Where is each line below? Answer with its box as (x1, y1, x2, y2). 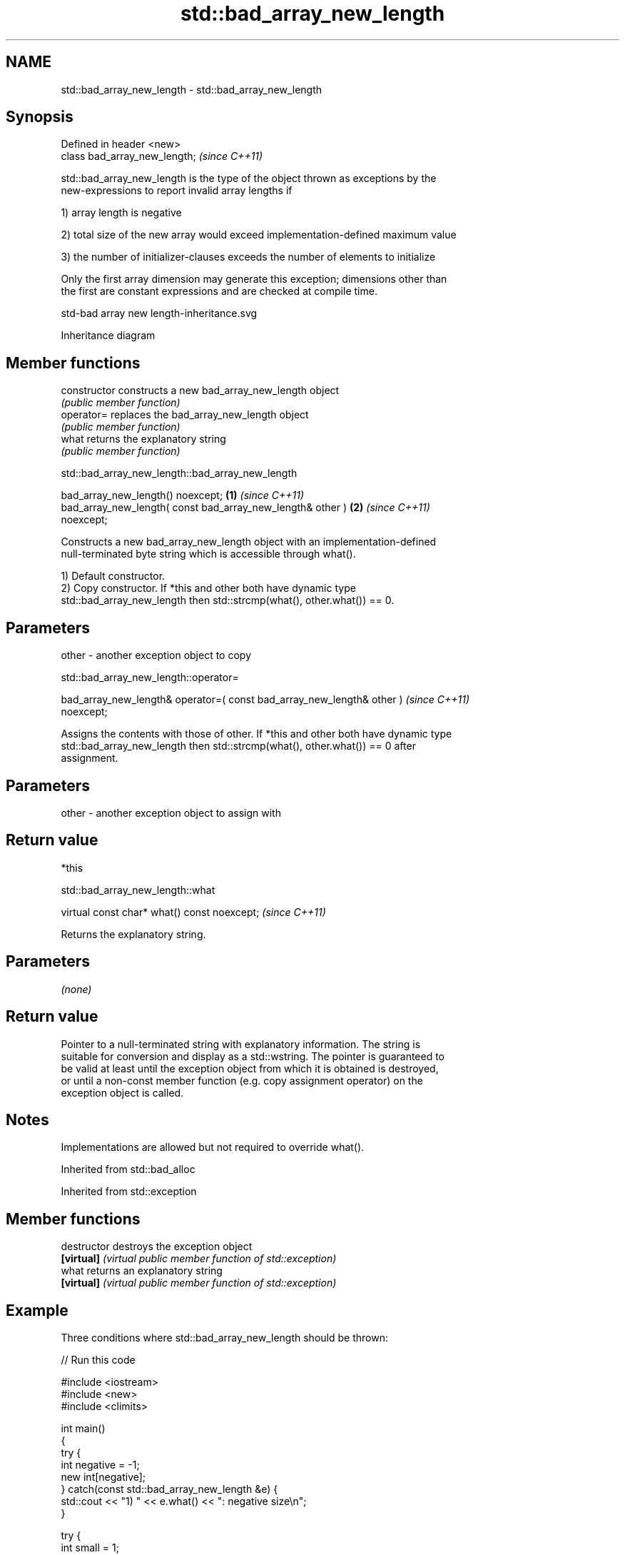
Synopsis (6, 108, 73, 126)
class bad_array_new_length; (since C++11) (61, 150, 263, 163)
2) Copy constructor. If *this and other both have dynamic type (61, 582, 356, 595)
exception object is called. (61, 1086, 184, 1099)
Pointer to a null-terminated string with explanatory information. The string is (61, 1037, 421, 1050)
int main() (61, 1422, 106, 1435)
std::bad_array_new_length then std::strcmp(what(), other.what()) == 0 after (61, 740, 416, 753)
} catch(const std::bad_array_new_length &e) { (61, 1483, 278, 1496)
